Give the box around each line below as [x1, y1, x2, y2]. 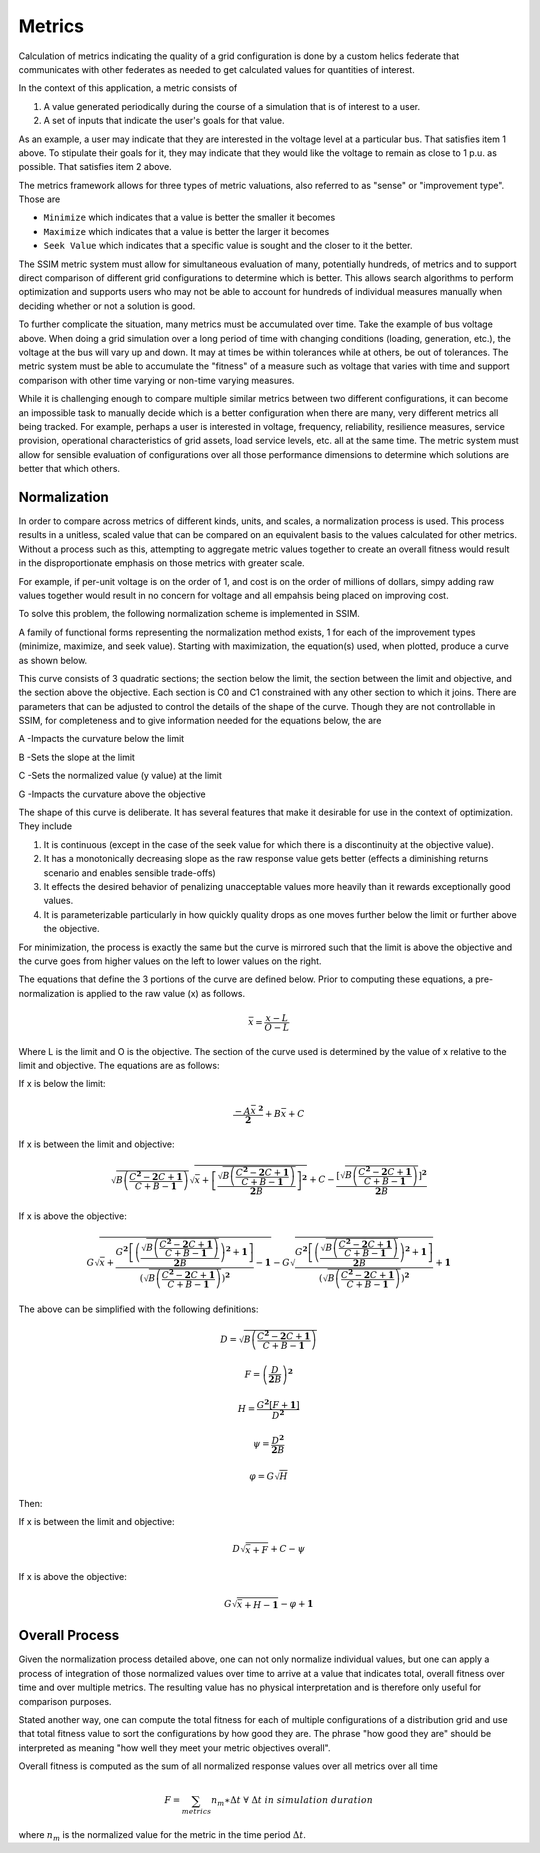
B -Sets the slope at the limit [18, 751, 135, 763]
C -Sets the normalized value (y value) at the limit [18, 770, 222, 782]
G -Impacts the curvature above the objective [18, 788, 207, 800]
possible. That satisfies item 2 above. [18, 161, 172, 173]
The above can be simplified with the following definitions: [18, 1303, 259, 1315]
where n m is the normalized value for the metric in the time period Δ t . [18, 1829, 307, 1843]
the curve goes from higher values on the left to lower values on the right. [18, 955, 322, 967]
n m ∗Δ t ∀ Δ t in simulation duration [210, 1795, 374, 1809]
